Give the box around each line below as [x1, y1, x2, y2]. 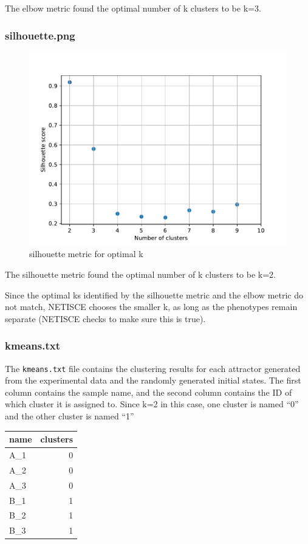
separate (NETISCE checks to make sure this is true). [5, 312, 206, 325]
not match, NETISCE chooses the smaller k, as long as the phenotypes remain [5, 300, 298, 313]
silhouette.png [5, 27, 75, 43]
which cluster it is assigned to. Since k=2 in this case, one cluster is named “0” [5, 398, 299, 410]
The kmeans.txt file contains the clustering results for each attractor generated [5, 362, 301, 374]
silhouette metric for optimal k [29, 247, 143, 260]
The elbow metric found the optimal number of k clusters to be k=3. [5, 2, 261, 14]
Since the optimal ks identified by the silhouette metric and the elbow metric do [5, 288, 303, 301]
